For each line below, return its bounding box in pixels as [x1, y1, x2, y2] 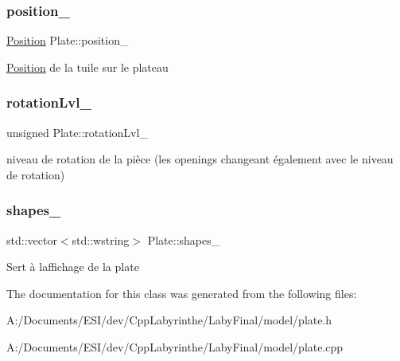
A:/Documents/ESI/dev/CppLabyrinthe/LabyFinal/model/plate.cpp [6, 339, 344, 355]
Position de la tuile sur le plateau [6, 58, 169, 75]
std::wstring [72, 231, 130, 248]
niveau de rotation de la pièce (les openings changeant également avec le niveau [6, 151, 394, 167]
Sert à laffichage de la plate [6, 258, 139, 275]
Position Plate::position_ [6, 32, 129, 49]
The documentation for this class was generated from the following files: [6, 284, 357, 301]
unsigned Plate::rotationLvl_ [6, 124, 148, 140]
